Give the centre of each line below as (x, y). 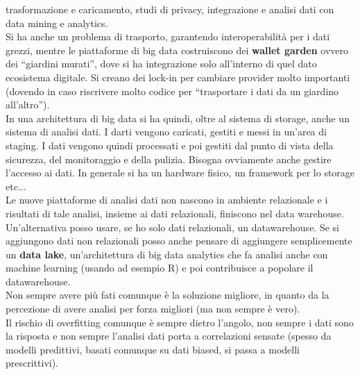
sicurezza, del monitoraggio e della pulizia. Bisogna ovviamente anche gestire (169, 159)
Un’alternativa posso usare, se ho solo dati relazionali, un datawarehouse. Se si (172, 227)
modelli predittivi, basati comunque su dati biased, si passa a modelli (153, 349)
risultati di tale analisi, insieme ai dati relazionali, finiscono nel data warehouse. (175, 213)
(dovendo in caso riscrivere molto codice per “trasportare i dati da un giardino (172, 91)
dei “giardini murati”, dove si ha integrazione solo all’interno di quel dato (161, 64)
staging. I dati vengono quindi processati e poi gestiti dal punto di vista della (170, 145)
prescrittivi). (32, 363)
